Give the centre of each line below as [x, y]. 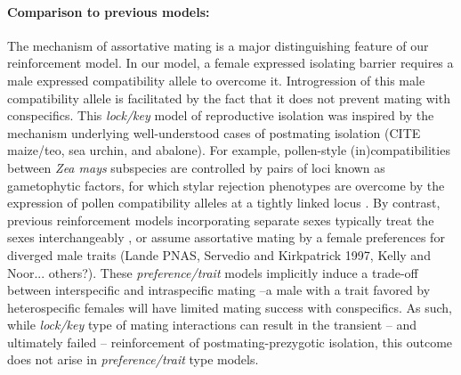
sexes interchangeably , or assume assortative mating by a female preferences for [226, 237]
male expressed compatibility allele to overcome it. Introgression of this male [216, 80]
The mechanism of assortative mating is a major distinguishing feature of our [218, 45]
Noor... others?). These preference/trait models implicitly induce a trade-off [213, 272]
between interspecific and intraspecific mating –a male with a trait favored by [219, 290]
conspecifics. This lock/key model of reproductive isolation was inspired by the [221, 115]
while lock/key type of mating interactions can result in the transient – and [212, 325]
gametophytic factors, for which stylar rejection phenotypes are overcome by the [226, 185]
